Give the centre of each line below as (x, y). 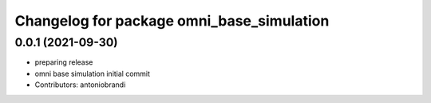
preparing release (64, 62)
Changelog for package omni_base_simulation (172, 21)
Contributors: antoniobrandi (80, 85)
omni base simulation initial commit (93, 73)
